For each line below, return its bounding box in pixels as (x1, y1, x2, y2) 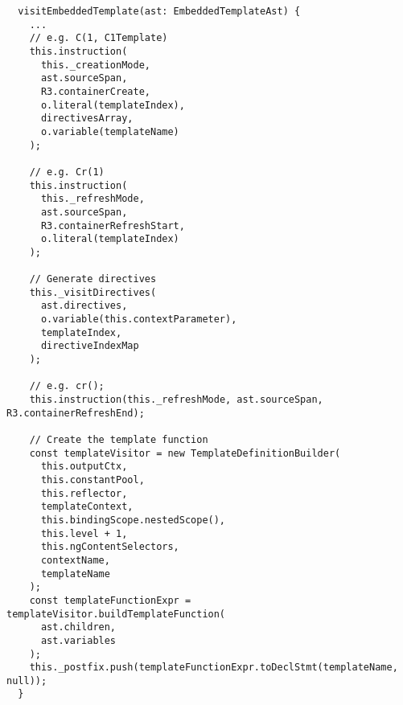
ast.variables (40, 634, 117, 646)
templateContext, (40, 501, 134, 513)
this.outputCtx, (40, 461, 128, 473)
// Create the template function (29, 434, 208, 445)
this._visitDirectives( (29, 286, 157, 298)
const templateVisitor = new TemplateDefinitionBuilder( (29, 447, 341, 459)
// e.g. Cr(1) (29, 166, 105, 178)
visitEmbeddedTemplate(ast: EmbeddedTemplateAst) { (18, 6, 301, 17)
